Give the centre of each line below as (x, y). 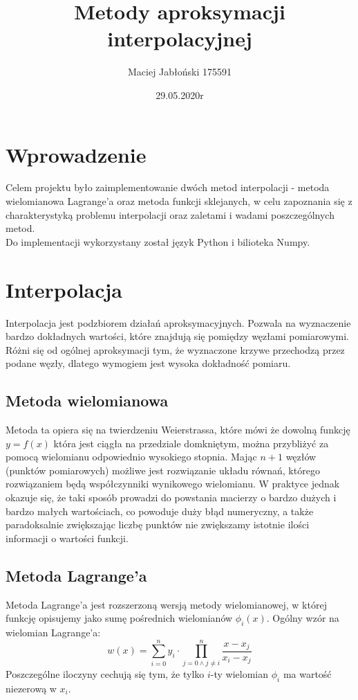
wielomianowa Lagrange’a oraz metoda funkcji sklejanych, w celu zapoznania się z (179, 201)
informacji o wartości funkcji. (67, 538)
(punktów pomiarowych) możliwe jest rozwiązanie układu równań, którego (163, 470)
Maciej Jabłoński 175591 (180, 72)
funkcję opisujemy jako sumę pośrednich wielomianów (119, 618)
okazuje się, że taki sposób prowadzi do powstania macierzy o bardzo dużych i (171, 497)
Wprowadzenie (76, 154)
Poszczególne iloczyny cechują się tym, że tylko (105, 673)
